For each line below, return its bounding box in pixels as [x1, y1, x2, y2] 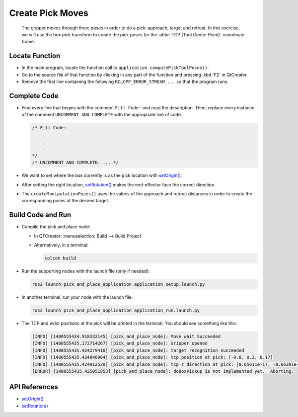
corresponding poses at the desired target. [21, 198, 109, 204]
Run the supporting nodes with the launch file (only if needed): [21, 268, 150, 274]
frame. [21, 39, 35, 45]
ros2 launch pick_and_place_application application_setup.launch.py [32, 281, 205, 287]
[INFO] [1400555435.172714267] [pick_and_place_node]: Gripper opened [32, 340, 208, 346]
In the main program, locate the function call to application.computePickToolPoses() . [21, 65, 209, 71]
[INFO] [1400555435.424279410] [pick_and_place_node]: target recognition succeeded [32, 347, 244, 353]
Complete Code [9, 91, 59, 100]
